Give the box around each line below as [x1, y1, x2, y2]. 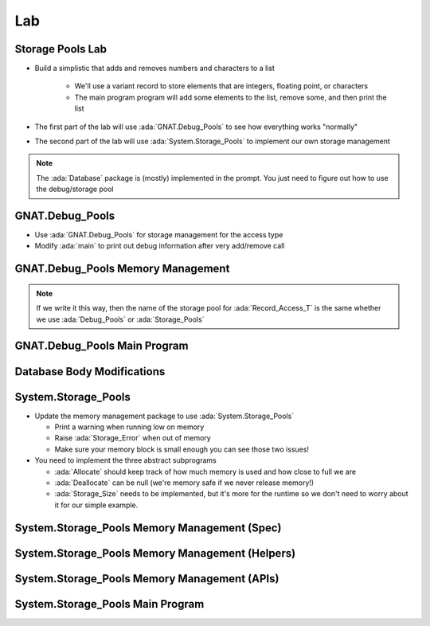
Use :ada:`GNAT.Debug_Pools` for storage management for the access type [34, 230, 283, 240]
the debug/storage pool [36, 184, 114, 194]
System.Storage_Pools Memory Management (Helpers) [14, 546, 296, 560]
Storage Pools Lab [14, 42, 107, 56]
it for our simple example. [54, 500, 139, 510]
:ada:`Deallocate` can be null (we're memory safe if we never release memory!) [54, 478, 315, 487]
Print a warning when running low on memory [54, 422, 205, 432]
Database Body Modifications [14, 365, 166, 378]
